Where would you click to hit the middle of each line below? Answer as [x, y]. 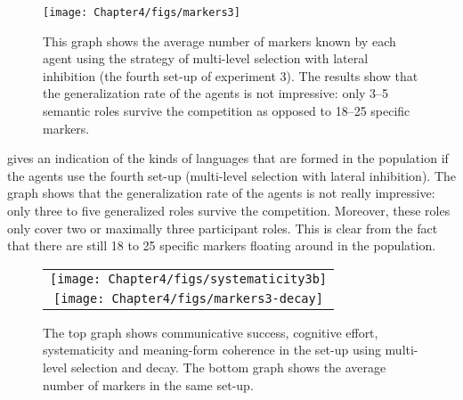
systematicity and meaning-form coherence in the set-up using [212, 350]
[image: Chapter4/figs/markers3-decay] [188, 298]
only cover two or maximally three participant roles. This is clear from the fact [223, 228]
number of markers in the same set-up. [148, 384]
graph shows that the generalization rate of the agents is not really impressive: [221, 193]
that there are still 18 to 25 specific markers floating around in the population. [222, 245]
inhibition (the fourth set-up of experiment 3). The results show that [231, 75]
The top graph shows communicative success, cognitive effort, [211, 332]
